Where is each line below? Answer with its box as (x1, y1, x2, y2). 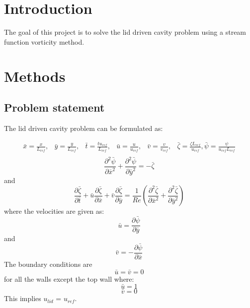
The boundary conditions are (4, 258, 92, 269)
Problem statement (4, 100, 105, 115)
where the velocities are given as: (4, 206, 104, 216)
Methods (4, 65, 66, 86)
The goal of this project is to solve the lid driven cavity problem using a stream (4, 27, 247, 37)
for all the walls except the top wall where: (4, 273, 134, 284)
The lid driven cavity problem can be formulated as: (4, 123, 163, 133)
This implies (4, 293, 41, 304)
